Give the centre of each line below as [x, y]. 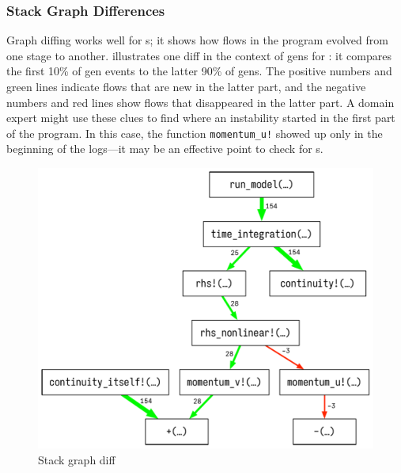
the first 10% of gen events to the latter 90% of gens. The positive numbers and [199, 71]
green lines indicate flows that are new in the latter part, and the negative [186, 86]
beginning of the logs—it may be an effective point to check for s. [165, 149]
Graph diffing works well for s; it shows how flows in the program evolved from [197, 40]
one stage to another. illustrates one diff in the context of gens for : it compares [199, 55]
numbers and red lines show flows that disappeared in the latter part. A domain [200, 102]
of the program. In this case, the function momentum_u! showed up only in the [195, 133]
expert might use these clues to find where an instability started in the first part [201, 118]
